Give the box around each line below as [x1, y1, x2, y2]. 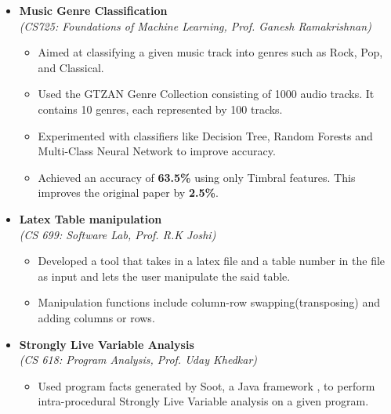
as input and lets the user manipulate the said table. [38, 267, 291, 284]
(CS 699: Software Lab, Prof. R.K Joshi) [19, 226, 216, 242]
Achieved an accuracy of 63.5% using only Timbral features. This [38, 169, 356, 185]
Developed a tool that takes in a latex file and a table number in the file [38, 252, 386, 269]
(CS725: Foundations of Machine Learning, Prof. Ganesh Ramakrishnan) [19, 17, 371, 34]
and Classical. [38, 59, 104, 75]
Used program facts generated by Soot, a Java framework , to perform [38, 377, 375, 394]
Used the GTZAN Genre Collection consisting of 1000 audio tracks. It [38, 85, 375, 102]
